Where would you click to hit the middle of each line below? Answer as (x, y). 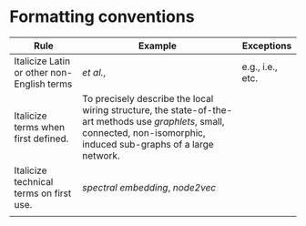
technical (34, 181)
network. (101, 155)
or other (31, 72)
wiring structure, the (125, 109)
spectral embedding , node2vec (149, 187)
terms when (40, 127)
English (30, 84)
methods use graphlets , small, (160, 121)
